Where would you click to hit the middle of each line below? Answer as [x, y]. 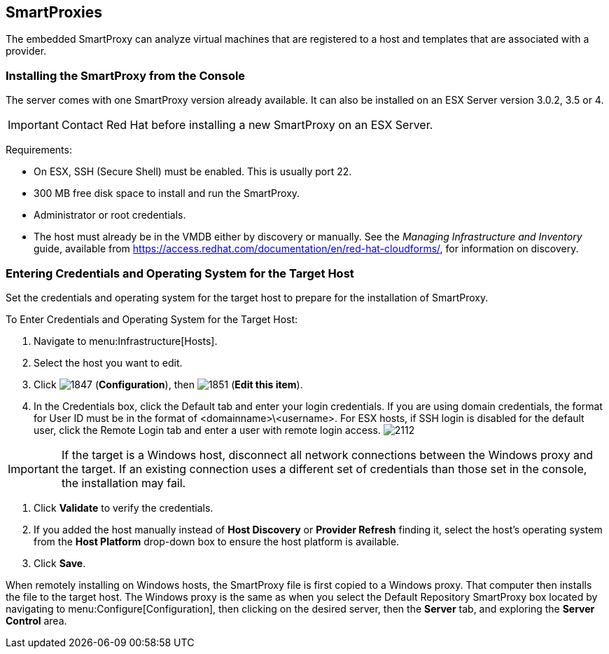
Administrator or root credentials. [110, 215]
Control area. [36, 620]
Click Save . [60, 563]
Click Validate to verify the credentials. [124, 507]
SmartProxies [54, 12]
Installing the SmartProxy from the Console [126, 75]
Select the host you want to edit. [108, 362]
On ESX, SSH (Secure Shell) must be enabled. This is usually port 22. [193, 172]
